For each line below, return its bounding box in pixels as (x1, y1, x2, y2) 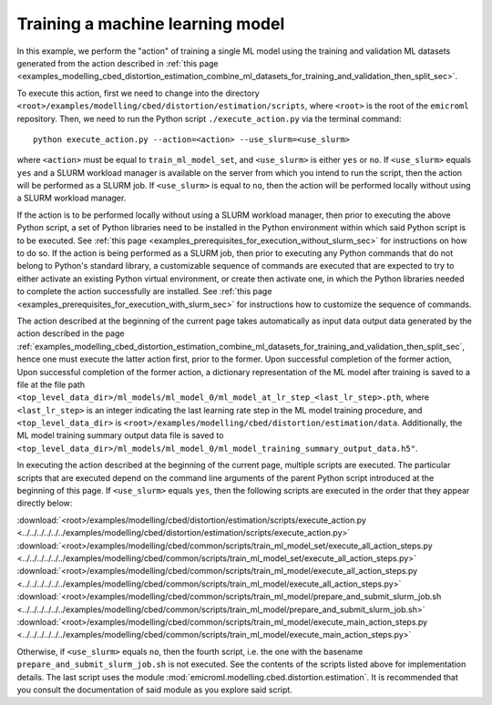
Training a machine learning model (16, 14, 285, 34)
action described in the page (16, 328, 125, 339)
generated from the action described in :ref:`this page (16, 57, 219, 68)
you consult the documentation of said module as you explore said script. (16, 684, 293, 695)
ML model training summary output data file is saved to (16, 430, 224, 441)
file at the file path (16, 379, 86, 390)
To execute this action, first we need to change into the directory (16, 87, 260, 98)
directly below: (16, 497, 73, 509)
